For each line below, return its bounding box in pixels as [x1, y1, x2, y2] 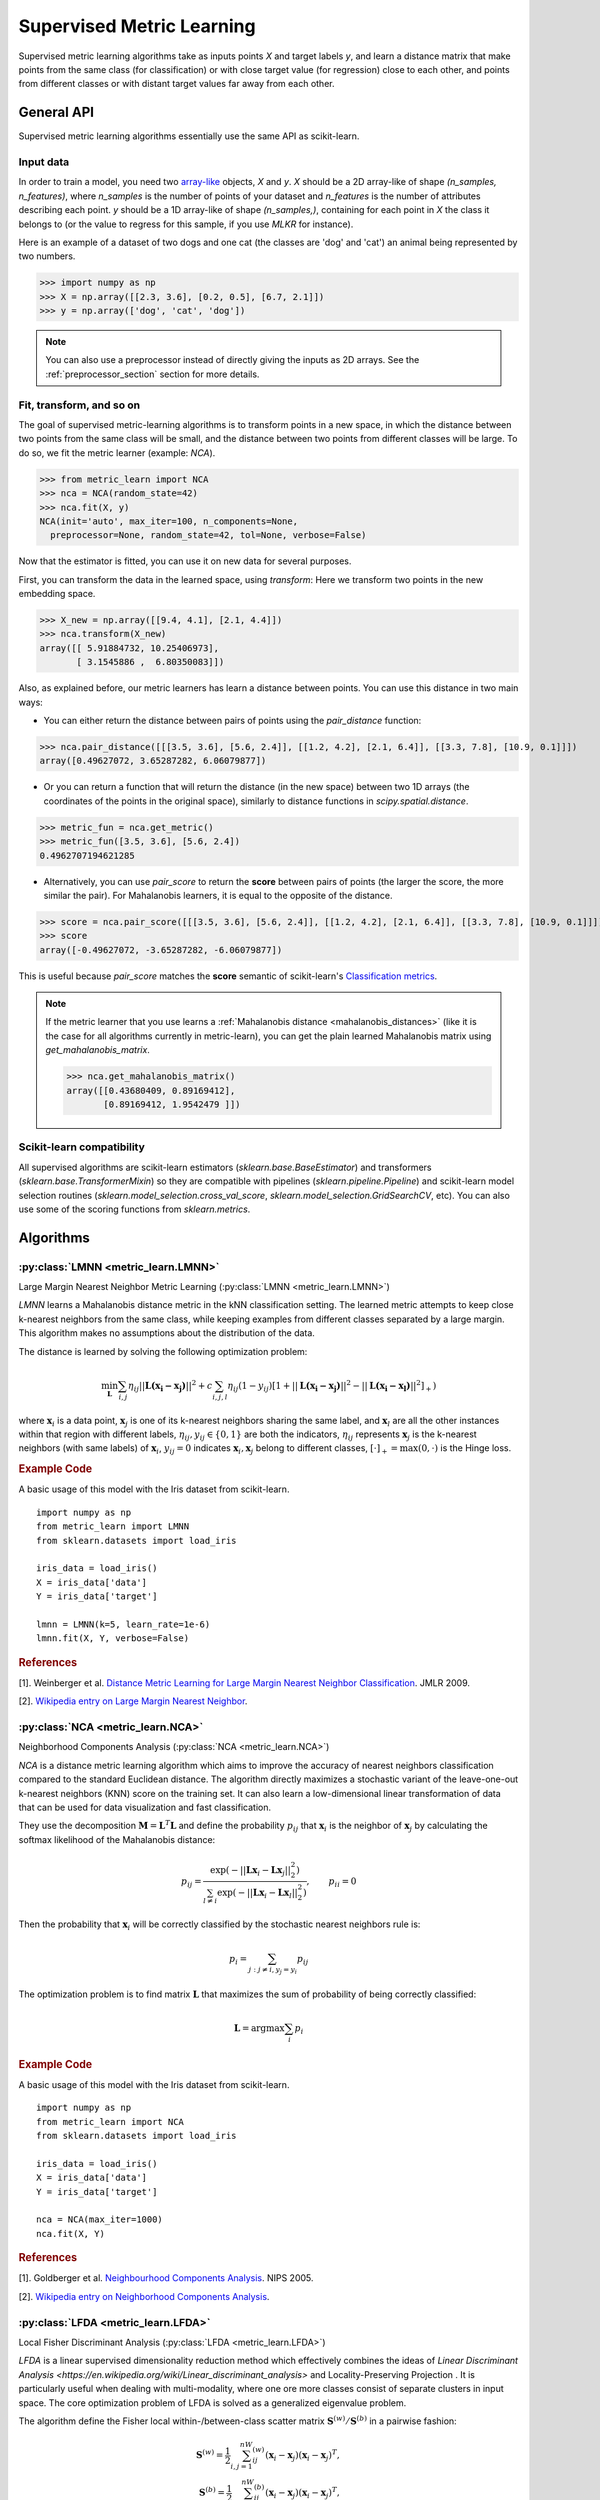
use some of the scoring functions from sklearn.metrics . [18, 1203, 251, 1215]
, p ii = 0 [306, 1876, 357, 1890]
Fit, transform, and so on [18, 398, 141, 412]
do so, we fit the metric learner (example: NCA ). [18, 446, 216, 459]
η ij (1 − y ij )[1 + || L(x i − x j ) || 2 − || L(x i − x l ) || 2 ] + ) [226, 1378, 437, 1394]
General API [18, 104, 95, 121]
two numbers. [18, 250, 76, 262]
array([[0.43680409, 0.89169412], [66, 1085, 236, 1096]
